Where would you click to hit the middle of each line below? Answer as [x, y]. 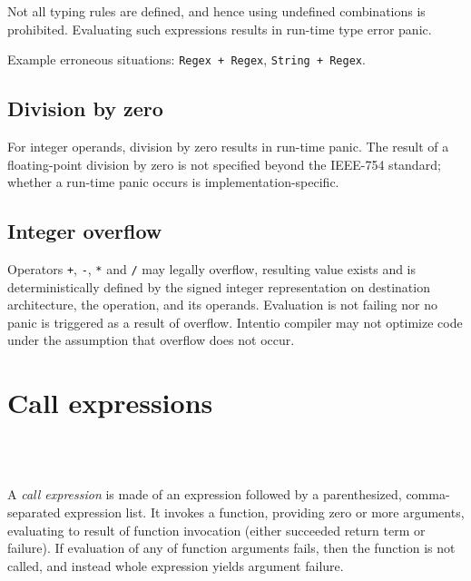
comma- [428, 494]
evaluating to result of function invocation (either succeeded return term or [216, 530]
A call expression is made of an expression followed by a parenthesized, [205, 494]
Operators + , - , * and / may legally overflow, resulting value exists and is [212, 269]
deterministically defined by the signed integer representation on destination [219, 286]
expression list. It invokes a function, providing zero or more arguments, [265, 512]
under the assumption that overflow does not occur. [151, 340]
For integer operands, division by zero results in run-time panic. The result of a [228, 147]
